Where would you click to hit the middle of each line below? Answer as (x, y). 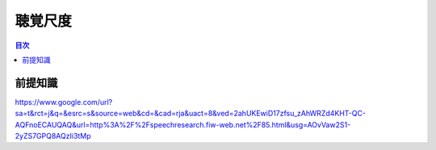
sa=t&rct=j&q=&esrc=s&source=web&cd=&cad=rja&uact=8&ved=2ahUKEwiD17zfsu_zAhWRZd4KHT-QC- (191, 114)
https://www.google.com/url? (64, 102)
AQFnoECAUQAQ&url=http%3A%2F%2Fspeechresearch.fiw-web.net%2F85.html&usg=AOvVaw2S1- (183, 124)
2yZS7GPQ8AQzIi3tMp (53, 136)
